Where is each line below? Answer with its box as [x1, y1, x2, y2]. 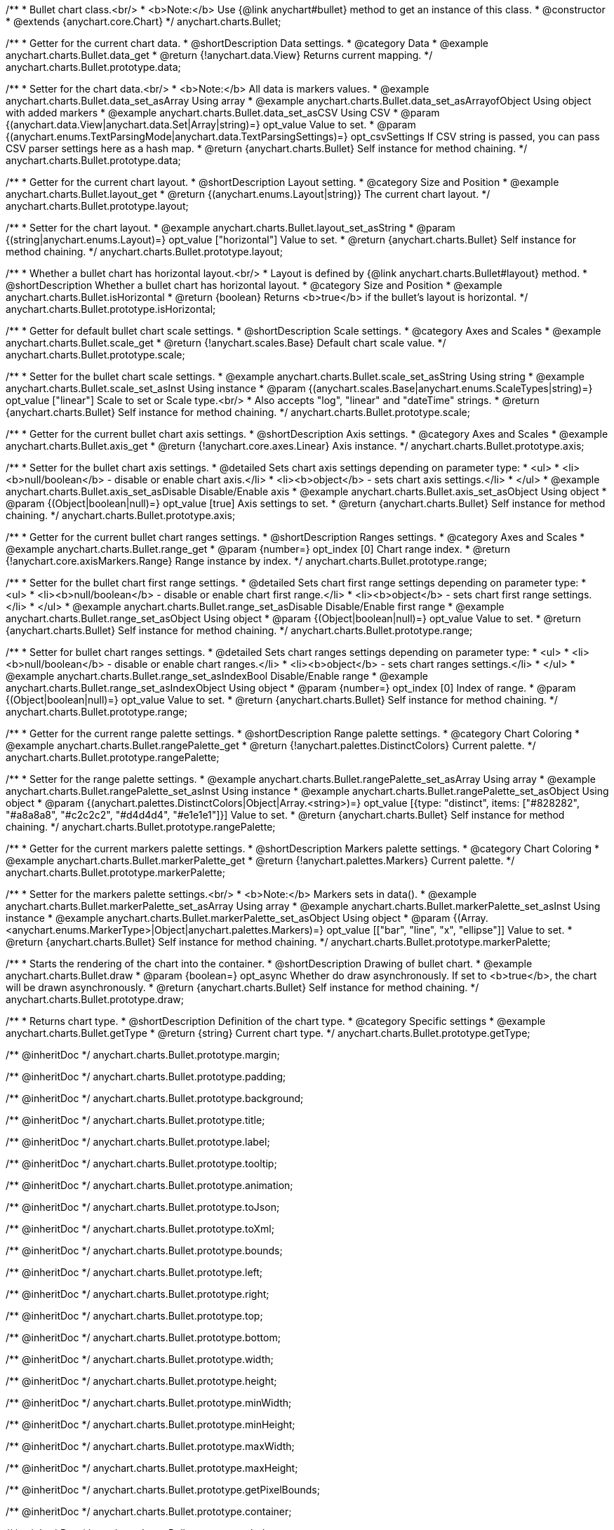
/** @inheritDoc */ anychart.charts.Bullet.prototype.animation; [6, 1179, 293, 1191]
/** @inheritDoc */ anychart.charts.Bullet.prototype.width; [6, 1353, 274, 1365]
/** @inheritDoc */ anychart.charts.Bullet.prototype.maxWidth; [6, 1440, 295, 1452]
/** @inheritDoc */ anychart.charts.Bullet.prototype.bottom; [6, 1331, 281, 1343]
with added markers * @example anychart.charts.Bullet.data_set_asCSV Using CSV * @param [6, 107, 440, 119]
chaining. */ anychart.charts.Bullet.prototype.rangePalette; [6, 821, 276, 833]
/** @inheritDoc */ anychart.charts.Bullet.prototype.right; [6, 1288, 269, 1300]
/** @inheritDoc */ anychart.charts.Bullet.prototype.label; [6, 1136, 270, 1148]
